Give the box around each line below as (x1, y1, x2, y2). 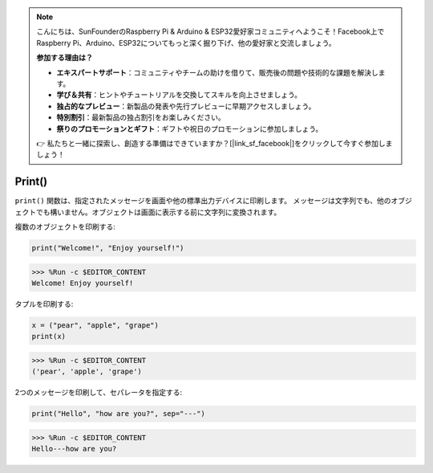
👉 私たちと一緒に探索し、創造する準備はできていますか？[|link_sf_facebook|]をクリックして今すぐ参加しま (36, 138, 393, 148)
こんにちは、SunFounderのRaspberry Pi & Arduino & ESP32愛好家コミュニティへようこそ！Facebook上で (36, 27, 385, 36)
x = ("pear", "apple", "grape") (31, 320, 160, 329)
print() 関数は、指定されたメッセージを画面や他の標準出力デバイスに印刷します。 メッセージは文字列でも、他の (14, 196, 392, 206)
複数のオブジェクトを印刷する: (14, 222, 116, 231)
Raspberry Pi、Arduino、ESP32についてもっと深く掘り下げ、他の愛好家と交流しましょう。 (36, 38, 336, 47)
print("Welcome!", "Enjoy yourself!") (31, 243, 184, 252)
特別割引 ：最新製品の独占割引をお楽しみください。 (56, 112, 225, 122)
